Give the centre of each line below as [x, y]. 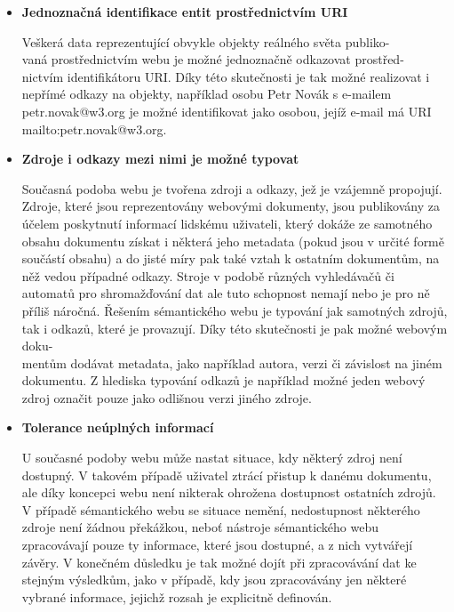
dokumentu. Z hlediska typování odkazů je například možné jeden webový [223, 380]
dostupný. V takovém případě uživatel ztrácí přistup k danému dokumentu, [227, 475]
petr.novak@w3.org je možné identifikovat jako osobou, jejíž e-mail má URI [227, 111]
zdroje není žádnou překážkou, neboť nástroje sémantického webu [200, 527]
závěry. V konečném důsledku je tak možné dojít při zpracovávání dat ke [219, 562]
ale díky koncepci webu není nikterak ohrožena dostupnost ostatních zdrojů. [229, 492]
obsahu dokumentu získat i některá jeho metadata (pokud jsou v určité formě [233, 241]
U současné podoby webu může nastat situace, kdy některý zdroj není [212, 458]
